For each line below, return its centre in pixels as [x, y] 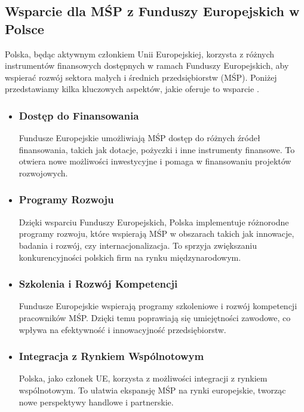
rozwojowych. [43, 173]
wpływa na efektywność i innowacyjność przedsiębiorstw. [122, 329]
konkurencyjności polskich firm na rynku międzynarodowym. [130, 257]
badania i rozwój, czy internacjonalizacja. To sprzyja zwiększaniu [138, 245]
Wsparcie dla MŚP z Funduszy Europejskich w [152, 11]
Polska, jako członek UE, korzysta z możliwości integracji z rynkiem [143, 378]
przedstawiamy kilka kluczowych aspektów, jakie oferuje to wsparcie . [132, 89]
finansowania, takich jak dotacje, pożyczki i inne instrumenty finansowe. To [157, 149]
